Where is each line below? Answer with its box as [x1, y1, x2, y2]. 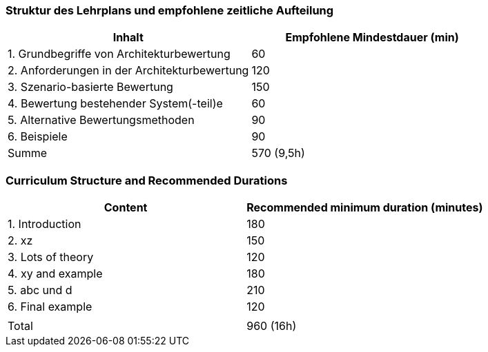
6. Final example [8, 300, 92, 314]
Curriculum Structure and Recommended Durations [6, 173, 288, 187]
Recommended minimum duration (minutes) [246, 200, 483, 215]
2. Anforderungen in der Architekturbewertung [8, 63, 249, 78]
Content [104, 200, 148, 215]
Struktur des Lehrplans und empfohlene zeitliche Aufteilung [6, 3, 334, 17]
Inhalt [113, 30, 144, 45]
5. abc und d [8, 283, 72, 298]
